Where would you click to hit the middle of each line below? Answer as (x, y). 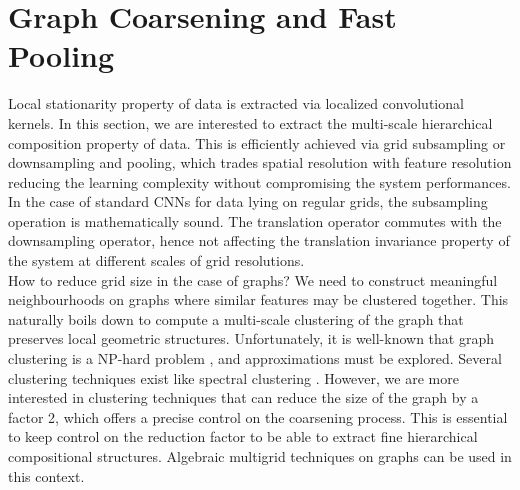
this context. (46, 475)
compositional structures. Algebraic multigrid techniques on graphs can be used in (260, 456)
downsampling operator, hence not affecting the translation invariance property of (259, 240)
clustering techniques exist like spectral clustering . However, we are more (233, 377)
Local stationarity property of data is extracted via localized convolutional (236, 103)
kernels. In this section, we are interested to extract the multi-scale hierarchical (250, 122)
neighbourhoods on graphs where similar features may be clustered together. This (258, 299)
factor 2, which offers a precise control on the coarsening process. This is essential (258, 416)
